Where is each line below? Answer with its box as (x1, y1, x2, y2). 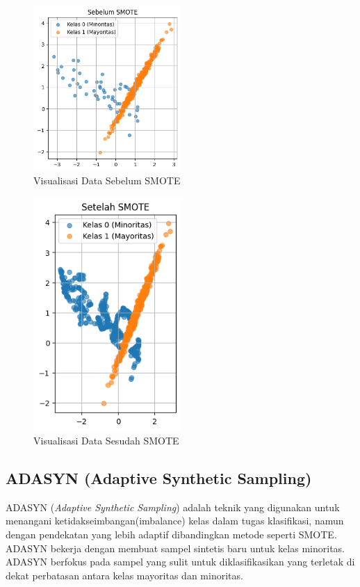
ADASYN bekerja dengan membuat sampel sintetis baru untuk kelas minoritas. (6, 540, 345, 555)
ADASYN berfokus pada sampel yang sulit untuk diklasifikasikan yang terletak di (6, 554, 355, 569)
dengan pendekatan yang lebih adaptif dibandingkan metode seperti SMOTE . (6, 526, 337, 541)
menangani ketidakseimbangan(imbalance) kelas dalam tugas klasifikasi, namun (6, 513, 344, 528)
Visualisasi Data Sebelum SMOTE (33, 173, 181, 188)
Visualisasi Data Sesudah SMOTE (33, 433, 179, 447)
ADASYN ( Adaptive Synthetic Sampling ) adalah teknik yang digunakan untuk (6, 499, 340, 514)
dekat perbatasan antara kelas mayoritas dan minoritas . (6, 568, 243, 582)
